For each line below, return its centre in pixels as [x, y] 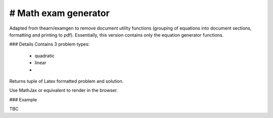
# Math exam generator [59, 13]
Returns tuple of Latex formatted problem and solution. [66, 81]
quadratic [45, 56]
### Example [23, 99]
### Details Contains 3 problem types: [50, 44]
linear [40, 63]
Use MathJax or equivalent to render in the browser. [64, 90]
